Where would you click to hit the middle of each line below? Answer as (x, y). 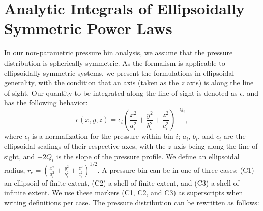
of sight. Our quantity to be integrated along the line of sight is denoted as (121, 92)
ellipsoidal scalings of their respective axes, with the (85, 146)
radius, (15, 170)
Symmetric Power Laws (88, 28)
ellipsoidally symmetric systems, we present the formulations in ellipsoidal (119, 72)
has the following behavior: (46, 102)
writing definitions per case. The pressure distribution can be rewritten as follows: (132, 203)
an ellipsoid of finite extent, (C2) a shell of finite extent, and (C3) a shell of (122, 182)
